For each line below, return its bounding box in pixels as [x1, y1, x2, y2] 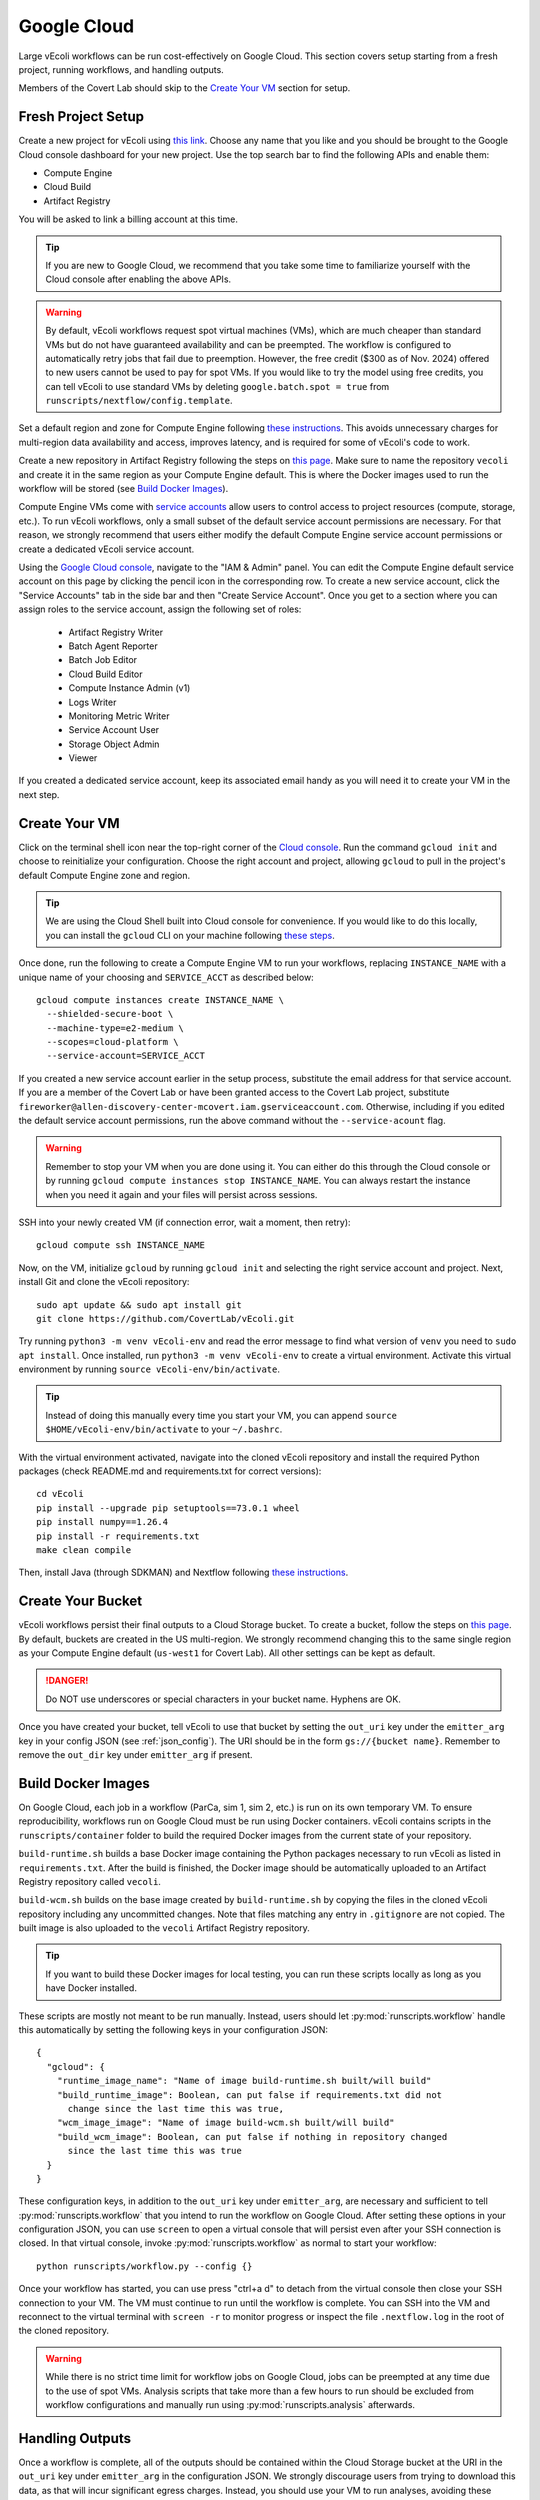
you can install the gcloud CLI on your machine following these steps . [45, 929, 335, 941]
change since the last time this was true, [67, 2103, 285, 2114]
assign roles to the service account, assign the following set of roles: [18, 603, 302, 615]
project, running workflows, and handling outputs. [18, 63, 224, 75]
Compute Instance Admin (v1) [68, 682, 191, 694]
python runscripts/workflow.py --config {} [36, 2260, 253, 2272]
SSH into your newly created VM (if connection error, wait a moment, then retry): [18, 1216, 351, 1228]
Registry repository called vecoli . [18, 1875, 162, 1887]
